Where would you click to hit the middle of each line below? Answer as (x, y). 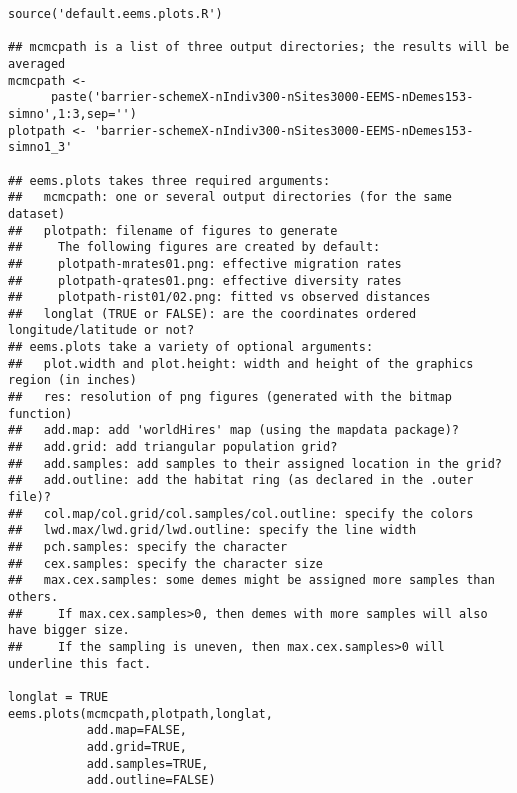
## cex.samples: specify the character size (165, 563)
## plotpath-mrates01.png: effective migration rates (205, 263)
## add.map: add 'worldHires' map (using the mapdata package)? (234, 430)
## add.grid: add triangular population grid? (173, 447)
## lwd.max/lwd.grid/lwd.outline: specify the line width (212, 530)
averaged (37, 63)
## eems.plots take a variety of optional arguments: (191, 347)
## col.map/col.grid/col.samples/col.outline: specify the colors (241, 513)
